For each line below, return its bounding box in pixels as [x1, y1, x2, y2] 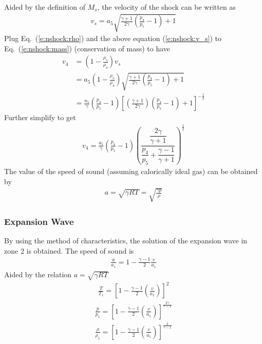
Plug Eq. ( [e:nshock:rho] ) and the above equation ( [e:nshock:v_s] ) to [4, 33, 222, 44]
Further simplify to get [4, 112, 76, 123]
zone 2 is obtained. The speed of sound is [4, 245, 134, 256]
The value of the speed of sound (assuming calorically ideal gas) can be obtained [4, 166, 258, 176]
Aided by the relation [4, 269, 72, 279]
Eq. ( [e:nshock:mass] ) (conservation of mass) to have [4, 43, 171, 53]
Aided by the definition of [4, 2, 85, 12]
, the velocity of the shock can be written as [97, 2, 236, 12]
